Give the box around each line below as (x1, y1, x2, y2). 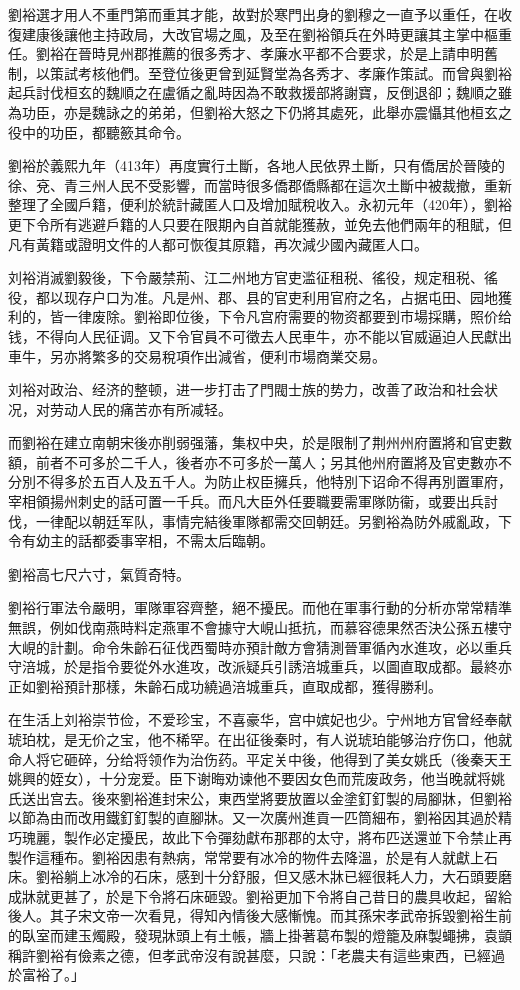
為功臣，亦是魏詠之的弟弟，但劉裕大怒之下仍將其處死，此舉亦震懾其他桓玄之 (8, 101, 512, 122)
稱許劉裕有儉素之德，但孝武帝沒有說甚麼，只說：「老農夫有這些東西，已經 (8, 944, 491, 965)
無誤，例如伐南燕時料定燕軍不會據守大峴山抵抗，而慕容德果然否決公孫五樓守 (8, 617, 512, 638)
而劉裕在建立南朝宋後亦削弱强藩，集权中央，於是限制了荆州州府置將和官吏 (8, 432, 498, 453)
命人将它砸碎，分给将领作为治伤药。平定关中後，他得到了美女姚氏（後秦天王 (8, 748, 512, 769)
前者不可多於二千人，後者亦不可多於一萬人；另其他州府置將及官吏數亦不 (35, 451, 512, 472)
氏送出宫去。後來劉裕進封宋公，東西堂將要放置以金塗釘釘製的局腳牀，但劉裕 (8, 787, 512, 808)
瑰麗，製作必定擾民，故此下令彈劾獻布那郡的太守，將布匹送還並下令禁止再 (21, 826, 512, 847)
